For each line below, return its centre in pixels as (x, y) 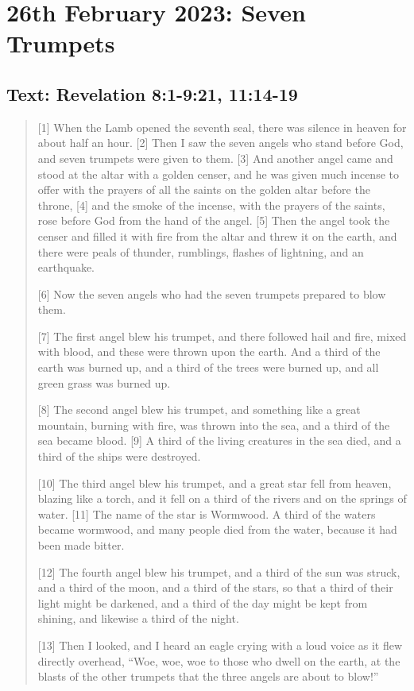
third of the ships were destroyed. (119, 456)
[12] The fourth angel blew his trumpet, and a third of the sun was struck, (219, 571)
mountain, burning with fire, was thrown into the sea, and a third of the (214, 425)
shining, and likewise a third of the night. (138, 618)
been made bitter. (81, 545)
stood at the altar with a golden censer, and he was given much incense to (218, 174)
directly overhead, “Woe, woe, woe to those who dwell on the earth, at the (219, 660)
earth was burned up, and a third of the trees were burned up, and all (208, 367)
